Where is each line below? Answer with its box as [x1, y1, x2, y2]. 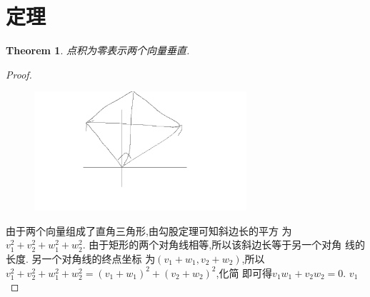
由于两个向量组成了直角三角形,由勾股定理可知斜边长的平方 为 [6, 223, 292, 238]
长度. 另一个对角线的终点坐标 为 [6, 251, 156, 266]
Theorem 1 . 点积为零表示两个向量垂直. [6, 43, 190, 58]
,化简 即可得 [216, 265, 273, 280]
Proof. [6, 66, 32, 81]
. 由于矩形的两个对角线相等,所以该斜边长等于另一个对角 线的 [82, 237, 365, 252]
